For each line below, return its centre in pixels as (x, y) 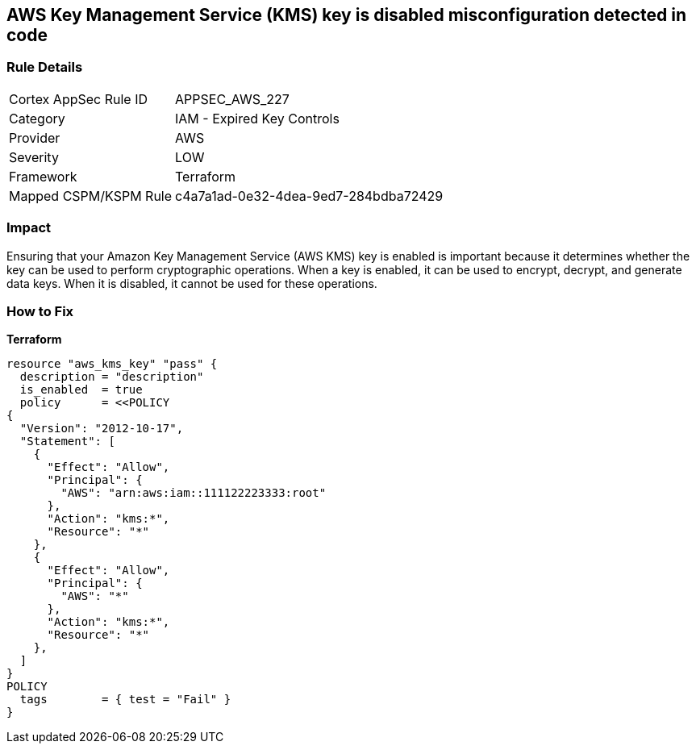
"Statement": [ (67, 442)
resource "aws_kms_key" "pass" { (112, 364)
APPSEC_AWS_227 (232, 99)
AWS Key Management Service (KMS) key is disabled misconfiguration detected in (347, 15)
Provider (35, 137)
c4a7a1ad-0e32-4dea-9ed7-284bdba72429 (309, 196)
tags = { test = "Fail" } (125, 700)
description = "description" (112, 377)
